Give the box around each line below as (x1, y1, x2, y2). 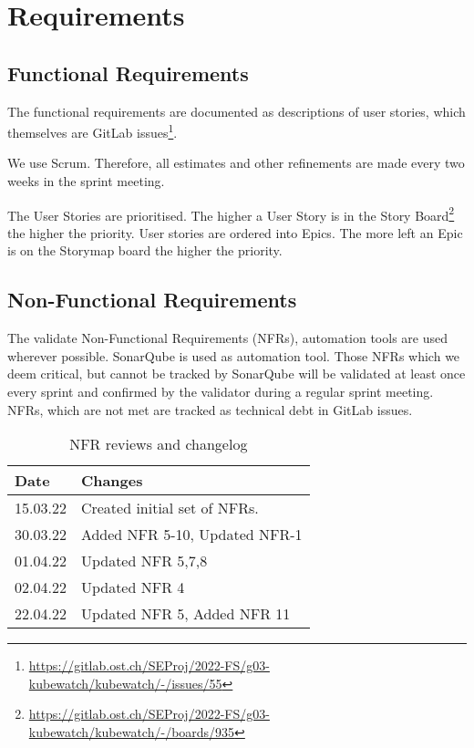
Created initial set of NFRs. (80, 497, 259, 519)
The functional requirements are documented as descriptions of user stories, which (7, 101, 466, 120)
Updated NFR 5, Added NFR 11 (80, 603, 291, 625)
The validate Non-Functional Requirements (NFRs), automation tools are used (7, 328, 448, 348)
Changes (80, 470, 143, 492)
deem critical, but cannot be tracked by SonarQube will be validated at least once (7, 364, 466, 383)
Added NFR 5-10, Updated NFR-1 (80, 524, 303, 545)
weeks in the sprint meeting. (7, 171, 165, 191)
